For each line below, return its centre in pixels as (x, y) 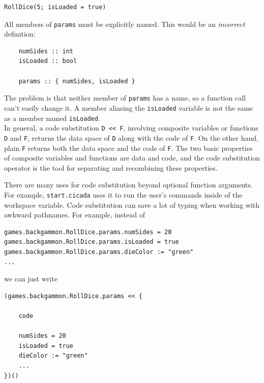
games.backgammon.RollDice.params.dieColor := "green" (99, 252)
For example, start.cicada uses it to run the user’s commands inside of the (123, 194)
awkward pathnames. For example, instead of (75, 215)
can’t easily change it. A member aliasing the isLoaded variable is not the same (129, 107)
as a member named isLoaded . (52, 118)
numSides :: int (46, 51)
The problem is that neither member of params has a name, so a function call (125, 98)
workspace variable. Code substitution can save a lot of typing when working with (132, 204)
